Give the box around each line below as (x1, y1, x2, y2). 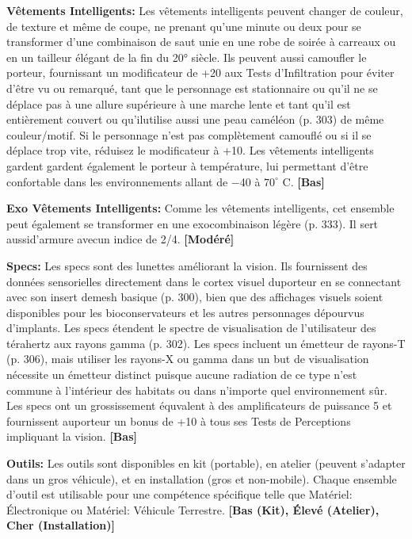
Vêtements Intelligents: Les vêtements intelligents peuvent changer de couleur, (6, 2, 403, 18)
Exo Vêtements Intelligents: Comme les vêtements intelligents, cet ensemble (6, 200, 395, 216)
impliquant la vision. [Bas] (6, 428, 137, 445)
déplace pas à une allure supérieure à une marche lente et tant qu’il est (6, 95, 351, 112)
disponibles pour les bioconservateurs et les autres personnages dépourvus (6, 304, 364, 320)
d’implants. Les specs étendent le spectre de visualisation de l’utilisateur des (6, 319, 376, 336)
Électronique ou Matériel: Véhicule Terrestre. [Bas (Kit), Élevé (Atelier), (6, 501, 380, 518)
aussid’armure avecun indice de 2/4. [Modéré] (6, 231, 235, 247)
